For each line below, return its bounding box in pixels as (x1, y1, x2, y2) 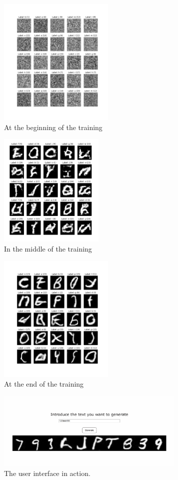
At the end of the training (4, 379, 84, 389)
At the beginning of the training (4, 122, 102, 132)
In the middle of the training (4, 244, 92, 254)
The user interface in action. (4, 468, 90, 478)
